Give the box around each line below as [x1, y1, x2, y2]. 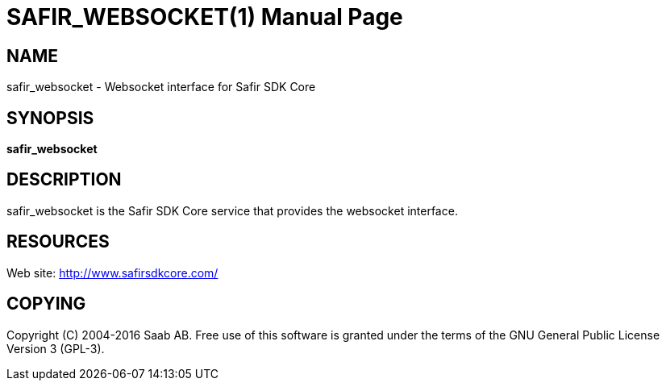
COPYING [6, 293, 86, 314]
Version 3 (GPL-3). [6, 341, 105, 356]
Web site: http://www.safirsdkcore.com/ [6, 265, 219, 280]
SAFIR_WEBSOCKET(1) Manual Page [6, 3, 403, 31]
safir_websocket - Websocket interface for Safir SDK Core [6, 80, 316, 94]
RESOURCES [6, 231, 110, 252]
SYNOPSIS [6, 107, 94, 128]
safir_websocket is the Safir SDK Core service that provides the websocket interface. [6, 203, 458, 218]
